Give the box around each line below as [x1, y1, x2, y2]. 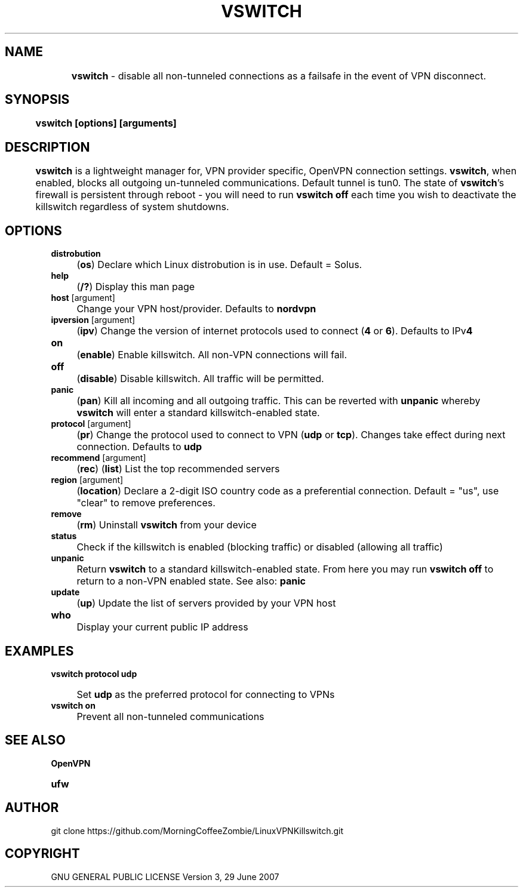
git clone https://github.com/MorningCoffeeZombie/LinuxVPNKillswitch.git [51, 825, 344, 836]
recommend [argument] [51, 453, 146, 463]
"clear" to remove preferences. [76, 497, 216, 509]
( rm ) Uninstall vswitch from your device [76, 519, 257, 531]
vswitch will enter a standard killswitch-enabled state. [76, 407, 320, 419]
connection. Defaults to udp [76, 441, 202, 453]
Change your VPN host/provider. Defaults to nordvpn [76, 303, 316, 315]
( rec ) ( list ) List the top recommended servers [76, 463, 280, 475]
